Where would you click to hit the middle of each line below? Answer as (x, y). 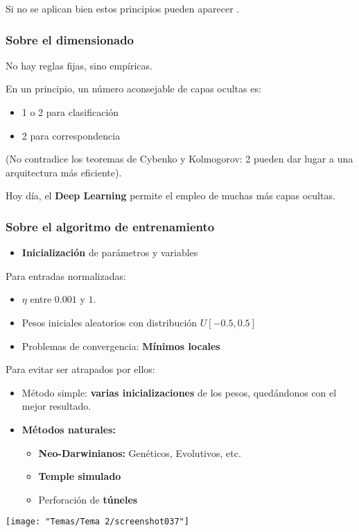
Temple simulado (80, 476)
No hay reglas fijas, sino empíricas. (79, 65)
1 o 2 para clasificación (70, 112)
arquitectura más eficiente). (64, 172)
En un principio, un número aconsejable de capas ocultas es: (133, 89)
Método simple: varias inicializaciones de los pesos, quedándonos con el (179, 392)
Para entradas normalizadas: (66, 275)
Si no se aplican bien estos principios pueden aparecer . (123, 8)
